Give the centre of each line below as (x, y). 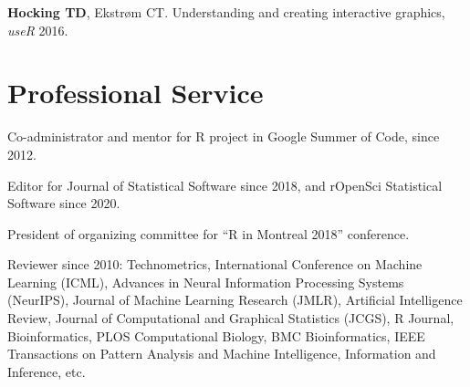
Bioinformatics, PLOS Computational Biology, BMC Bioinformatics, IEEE (216, 335)
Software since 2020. (64, 203)
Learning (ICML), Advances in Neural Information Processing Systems (206, 282)
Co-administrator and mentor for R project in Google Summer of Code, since (224, 136)
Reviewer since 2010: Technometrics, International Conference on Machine (215, 264)
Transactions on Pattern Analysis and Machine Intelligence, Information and (222, 354)
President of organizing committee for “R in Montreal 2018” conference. (209, 233)
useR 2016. (38, 30)
